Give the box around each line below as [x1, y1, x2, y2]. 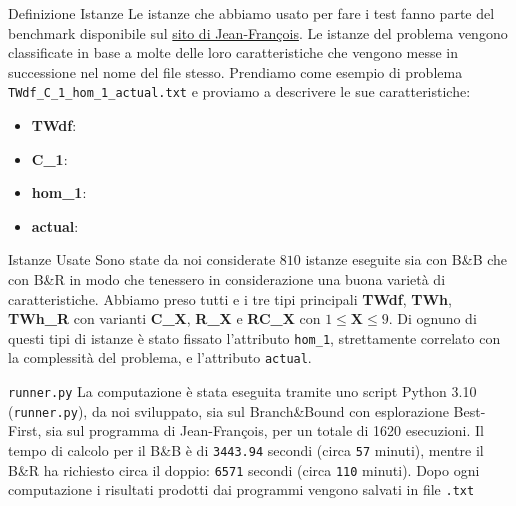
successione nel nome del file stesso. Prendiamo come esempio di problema [8, 61, 463, 82]
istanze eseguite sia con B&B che [305, 249, 508, 270]
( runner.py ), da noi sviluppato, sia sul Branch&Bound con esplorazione [8, 400, 449, 421]
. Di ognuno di [388, 308, 477, 329]
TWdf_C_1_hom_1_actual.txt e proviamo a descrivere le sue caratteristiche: [8, 81, 471, 102]
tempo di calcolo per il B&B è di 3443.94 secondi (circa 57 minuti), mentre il [8, 440, 484, 460]
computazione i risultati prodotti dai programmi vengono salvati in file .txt [8, 479, 475, 500]
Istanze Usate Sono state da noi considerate [8, 249, 276, 270]
